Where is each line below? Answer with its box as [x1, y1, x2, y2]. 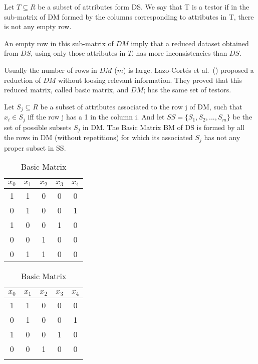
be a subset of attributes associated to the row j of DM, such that [40, 101, 242, 111]
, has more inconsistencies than [132, 48, 227, 58]
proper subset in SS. [4, 142, 66, 153]
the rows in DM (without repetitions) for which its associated [4, 132, 193, 143]
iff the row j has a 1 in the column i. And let [28, 111, 165, 122]
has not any [204, 132, 240, 143]
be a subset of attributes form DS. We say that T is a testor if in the [38, 2, 249, 12]
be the [232, 111, 252, 122]
